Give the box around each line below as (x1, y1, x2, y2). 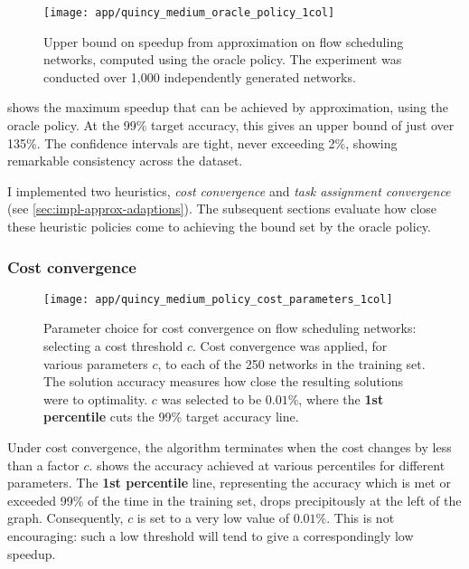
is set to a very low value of (136, 508, 290, 527)
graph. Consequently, (7, 508, 124, 527)
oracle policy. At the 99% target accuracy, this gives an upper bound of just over (7, 116, 455, 135)
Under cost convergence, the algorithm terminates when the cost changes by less (7, 438, 452, 457)
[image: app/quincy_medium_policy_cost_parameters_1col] (43, 292, 393, 306)
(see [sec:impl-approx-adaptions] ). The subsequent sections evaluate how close (7, 199, 437, 218)
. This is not (326, 508, 395, 527)
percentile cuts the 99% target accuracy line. (43, 407, 299, 426)
